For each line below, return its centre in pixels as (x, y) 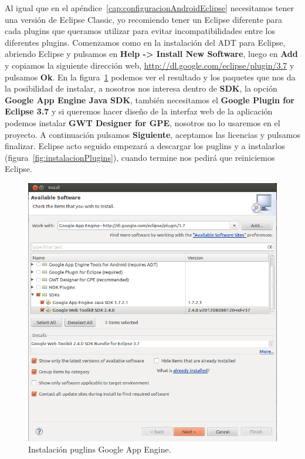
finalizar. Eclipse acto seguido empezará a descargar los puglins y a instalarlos (145, 146)
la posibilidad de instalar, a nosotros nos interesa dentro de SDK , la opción (141, 88)
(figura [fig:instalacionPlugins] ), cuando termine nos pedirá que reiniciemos (140, 157)
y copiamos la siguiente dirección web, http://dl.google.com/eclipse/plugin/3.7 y (150, 65)
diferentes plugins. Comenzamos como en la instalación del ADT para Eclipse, (145, 42)
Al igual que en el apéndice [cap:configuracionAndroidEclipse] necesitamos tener (149, 8)
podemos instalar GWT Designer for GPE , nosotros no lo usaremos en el (143, 122)
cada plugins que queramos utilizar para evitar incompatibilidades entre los (140, 31)
